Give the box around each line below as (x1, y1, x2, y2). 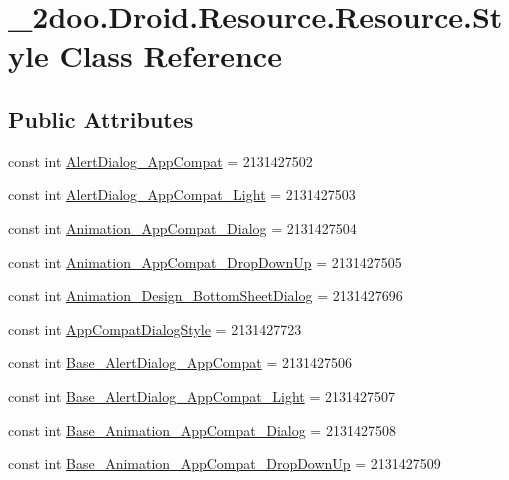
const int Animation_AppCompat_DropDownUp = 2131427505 (8, 251, 402, 272)
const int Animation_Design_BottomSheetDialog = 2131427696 (8, 285, 403, 306)
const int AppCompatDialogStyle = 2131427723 (8, 318, 302, 339)
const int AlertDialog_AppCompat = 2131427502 (8, 150, 313, 171)
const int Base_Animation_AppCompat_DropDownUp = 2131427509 (8, 453, 441, 474)
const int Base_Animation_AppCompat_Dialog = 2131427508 (8, 419, 396, 440)
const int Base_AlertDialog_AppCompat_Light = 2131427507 (8, 385, 395, 406)
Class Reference (59, 35, 282, 76)
